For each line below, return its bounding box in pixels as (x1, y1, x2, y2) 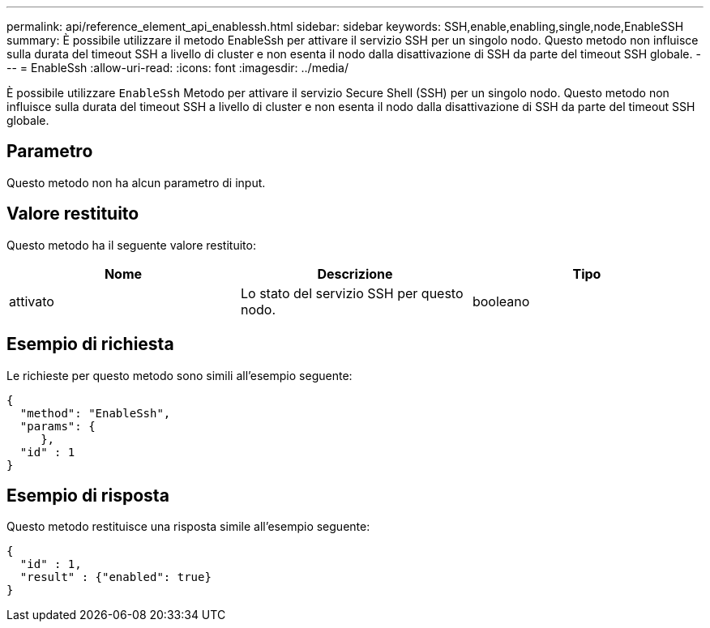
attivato (9, 293, 54, 310)
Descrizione (317, 265, 393, 282)
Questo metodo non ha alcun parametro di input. (6, 175, 266, 190)
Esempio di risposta (6, 485, 169, 506)
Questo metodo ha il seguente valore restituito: (6, 237, 256, 252)
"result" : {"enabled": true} (19, 570, 212, 584)
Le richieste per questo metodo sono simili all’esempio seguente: (6, 368, 353, 382)
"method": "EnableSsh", (19, 406, 171, 420)
